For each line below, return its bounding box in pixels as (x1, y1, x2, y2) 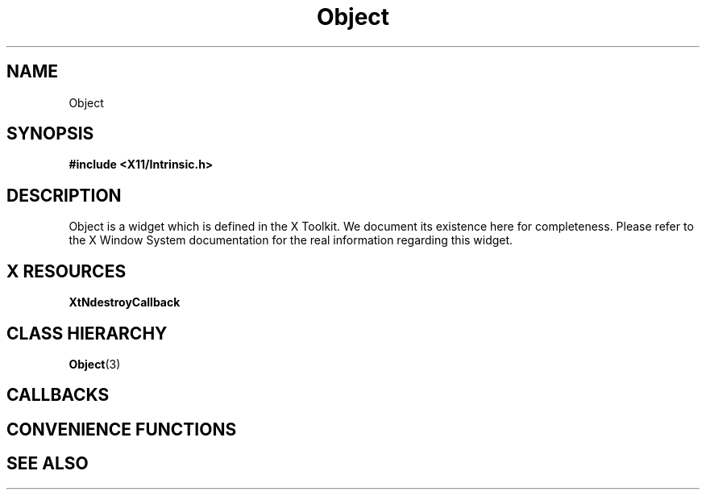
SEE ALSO (6, 453, 89, 474)
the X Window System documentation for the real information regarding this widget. (69, 233, 513, 248)
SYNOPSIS (6, 123, 94, 144)
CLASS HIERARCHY (6, 323, 168, 344)
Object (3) (69, 356, 121, 371)
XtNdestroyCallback (69, 295, 181, 310)
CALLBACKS (6, 385, 110, 406)
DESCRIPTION (6, 185, 122, 206)
